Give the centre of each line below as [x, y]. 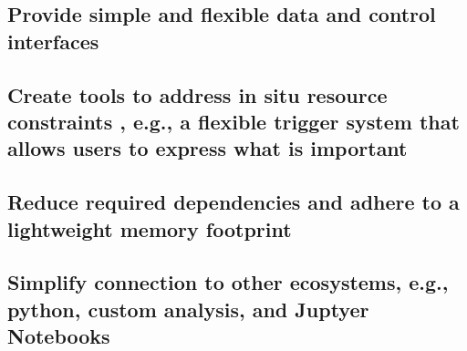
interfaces [53, 41]
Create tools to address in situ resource [197, 94]
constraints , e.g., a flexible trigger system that [233, 121]
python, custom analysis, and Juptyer [188, 309]
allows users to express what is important [208, 148]
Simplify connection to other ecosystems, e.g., [228, 282]
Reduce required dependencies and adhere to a [233, 202]
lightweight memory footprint [150, 228]
